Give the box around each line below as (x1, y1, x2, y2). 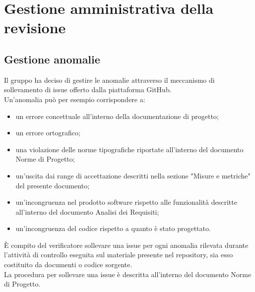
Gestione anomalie (4, 51, 100, 66)
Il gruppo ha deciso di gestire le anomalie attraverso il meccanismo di (4, 74, 215, 85)
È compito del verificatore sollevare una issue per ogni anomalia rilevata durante (4, 239, 249, 250)
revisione (4, 17, 66, 38)
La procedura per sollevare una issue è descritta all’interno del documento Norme (4, 269, 252, 279)
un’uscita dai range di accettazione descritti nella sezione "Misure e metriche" (15, 170, 251, 180)
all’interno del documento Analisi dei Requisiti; (15, 206, 159, 217)
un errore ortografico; (15, 127, 80, 138)
